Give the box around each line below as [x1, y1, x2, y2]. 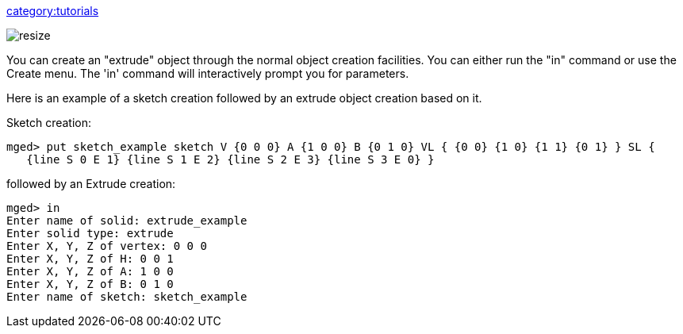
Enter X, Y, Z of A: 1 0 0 [6, 265, 174, 278]
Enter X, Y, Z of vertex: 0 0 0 [6, 240, 207, 252]
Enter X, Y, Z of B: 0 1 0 [6, 278, 174, 290]
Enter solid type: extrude [6, 227, 174, 240]
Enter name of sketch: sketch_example [6, 290, 247, 303]
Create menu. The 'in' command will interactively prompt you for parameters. [6, 67, 409, 80]
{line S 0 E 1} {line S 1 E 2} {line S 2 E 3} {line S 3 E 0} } [26, 153, 435, 166]
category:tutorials [6, 4, 99, 17]
